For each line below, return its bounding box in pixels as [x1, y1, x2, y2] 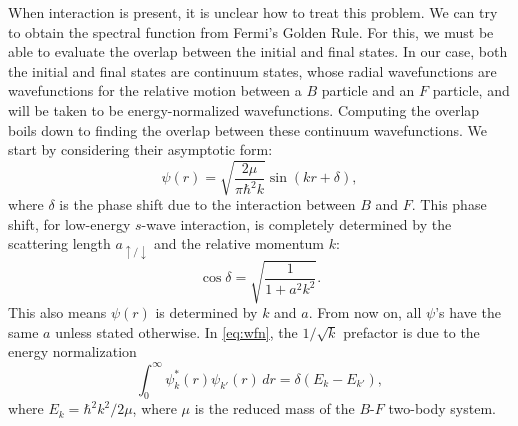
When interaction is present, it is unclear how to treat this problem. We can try [8, 2, 498, 22]
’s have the [435, 302, 501, 323]
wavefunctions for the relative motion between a [8, 80, 302, 101]
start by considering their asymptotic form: [8, 139, 273, 160]
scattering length [8, 233, 111, 254]
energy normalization [8, 341, 137, 362]
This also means [8, 302, 107, 323]
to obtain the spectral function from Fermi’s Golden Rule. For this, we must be [8, 21, 494, 42]
